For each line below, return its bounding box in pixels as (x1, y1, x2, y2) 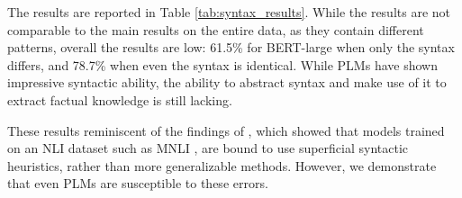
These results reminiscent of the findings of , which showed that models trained (7, 121, 445, 139)
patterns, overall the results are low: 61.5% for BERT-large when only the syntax (7, 38, 455, 57)
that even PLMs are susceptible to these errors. (7, 174, 268, 193)
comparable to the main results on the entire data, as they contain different (7, 20, 424, 39)
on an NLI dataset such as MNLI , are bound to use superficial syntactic (7, 139, 409, 157)
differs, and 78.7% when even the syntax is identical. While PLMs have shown (7, 55, 438, 74)
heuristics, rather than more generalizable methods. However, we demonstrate (7, 156, 437, 175)
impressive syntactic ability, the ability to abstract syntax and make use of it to (7, 73, 447, 92)
